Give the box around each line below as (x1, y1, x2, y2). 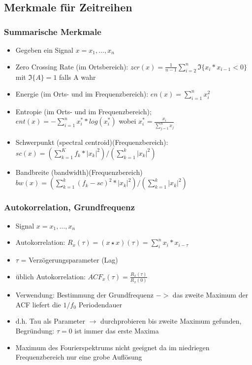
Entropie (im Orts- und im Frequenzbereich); (15, 106, 152, 116)
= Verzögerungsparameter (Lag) (21, 255, 118, 265)
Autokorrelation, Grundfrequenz (4, 201, 135, 213)
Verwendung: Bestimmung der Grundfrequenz (15, 290, 154, 300)
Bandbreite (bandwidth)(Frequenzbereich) (15, 166, 143, 177)
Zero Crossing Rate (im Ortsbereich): (15, 61, 128, 71)
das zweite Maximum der (172, 290, 249, 300)
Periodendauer (78, 299, 122, 309)
